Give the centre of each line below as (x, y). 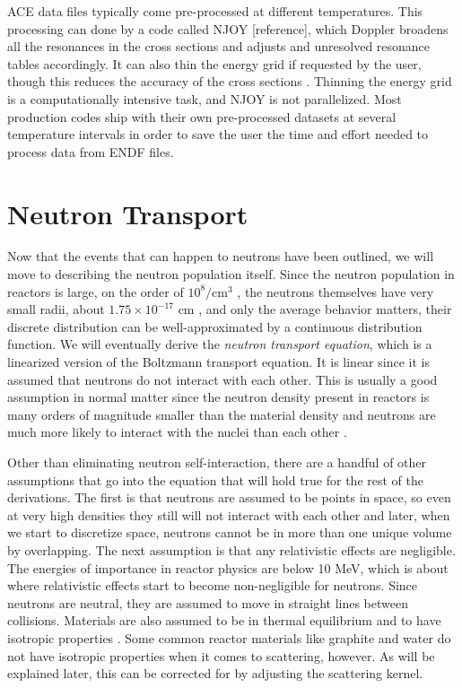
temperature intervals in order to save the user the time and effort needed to (218, 134)
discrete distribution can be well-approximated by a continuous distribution (215, 326)
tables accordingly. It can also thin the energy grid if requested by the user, (214, 63)
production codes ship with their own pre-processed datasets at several (202, 116)
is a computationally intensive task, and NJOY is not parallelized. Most (205, 98)
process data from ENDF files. (91, 151)
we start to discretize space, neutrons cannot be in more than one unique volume (230, 532)
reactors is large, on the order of (96, 291)
